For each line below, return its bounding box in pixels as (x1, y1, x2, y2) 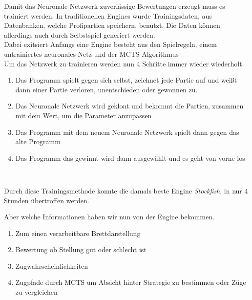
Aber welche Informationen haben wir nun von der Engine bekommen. (4, 212, 214, 222)
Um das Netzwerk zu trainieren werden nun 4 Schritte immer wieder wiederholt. (4, 58, 244, 68)
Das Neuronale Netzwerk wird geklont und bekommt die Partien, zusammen (15, 101, 244, 111)
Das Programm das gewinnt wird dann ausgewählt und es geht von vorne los (15, 152, 245, 163)
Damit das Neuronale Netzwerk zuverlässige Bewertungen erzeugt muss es (4, 1, 225, 11)
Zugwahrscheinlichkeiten (15, 260, 88, 271)
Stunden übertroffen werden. (4, 195, 89, 205)
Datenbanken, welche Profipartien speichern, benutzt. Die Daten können (4, 20, 220, 30)
